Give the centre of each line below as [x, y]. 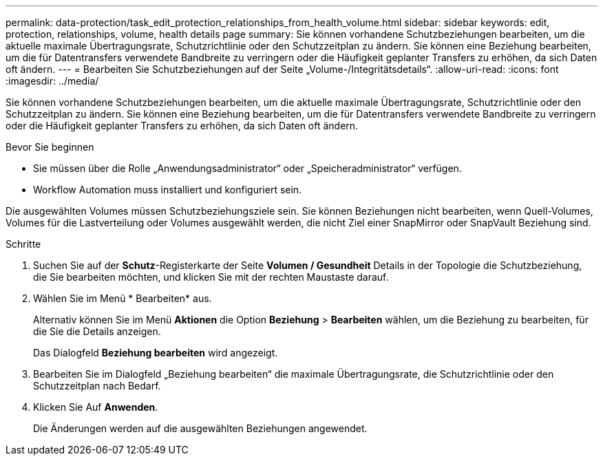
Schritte [23, 244]
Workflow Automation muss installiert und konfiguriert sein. [168, 190]
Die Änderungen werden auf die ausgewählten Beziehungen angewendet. [200, 428]
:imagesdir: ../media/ [52, 81]
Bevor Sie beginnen [50, 147]
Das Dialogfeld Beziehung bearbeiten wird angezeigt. [156, 353]
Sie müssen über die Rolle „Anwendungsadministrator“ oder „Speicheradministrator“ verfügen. [247, 168]
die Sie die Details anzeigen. [97, 331]
